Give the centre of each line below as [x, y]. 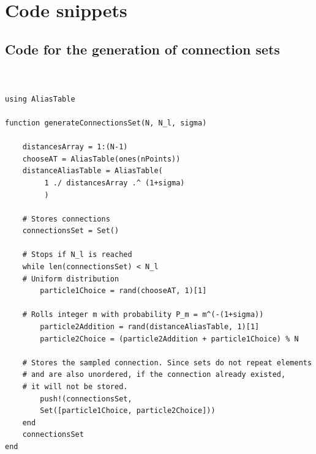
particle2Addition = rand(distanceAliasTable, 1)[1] [150, 327]
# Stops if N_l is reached [77, 255]
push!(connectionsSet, [86, 399]
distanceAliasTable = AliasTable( [92, 171]
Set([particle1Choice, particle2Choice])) [128, 411]
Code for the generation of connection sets [143, 49]
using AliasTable [40, 99]
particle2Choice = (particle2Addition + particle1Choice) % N [169, 339]
